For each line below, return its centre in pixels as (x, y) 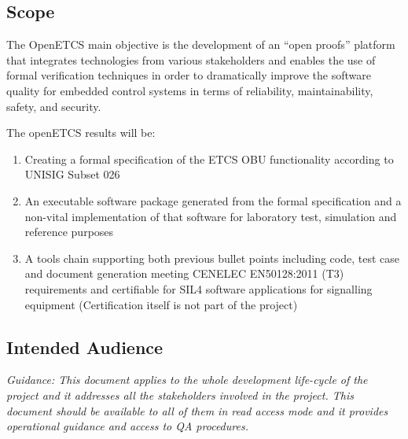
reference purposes (69, 232)
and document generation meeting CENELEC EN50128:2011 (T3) (184, 273)
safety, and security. (54, 106)
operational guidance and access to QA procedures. (127, 426)
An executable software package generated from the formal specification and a (213, 200)
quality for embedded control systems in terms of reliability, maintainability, (190, 90)
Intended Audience (85, 347)
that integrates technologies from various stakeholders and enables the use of (191, 59)
